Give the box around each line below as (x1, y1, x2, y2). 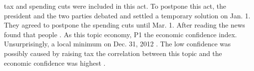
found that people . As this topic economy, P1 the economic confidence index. (4, 29, 237, 39)
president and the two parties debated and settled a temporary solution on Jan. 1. (4, 10, 251, 20)
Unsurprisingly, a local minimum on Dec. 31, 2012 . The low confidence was (4, 39, 231, 49)
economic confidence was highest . (4, 57, 106, 68)
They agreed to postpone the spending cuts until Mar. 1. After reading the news (4, 20, 245, 30)
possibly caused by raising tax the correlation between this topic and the (4, 48, 222, 58)
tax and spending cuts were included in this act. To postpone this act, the (4, 1, 226, 11)
